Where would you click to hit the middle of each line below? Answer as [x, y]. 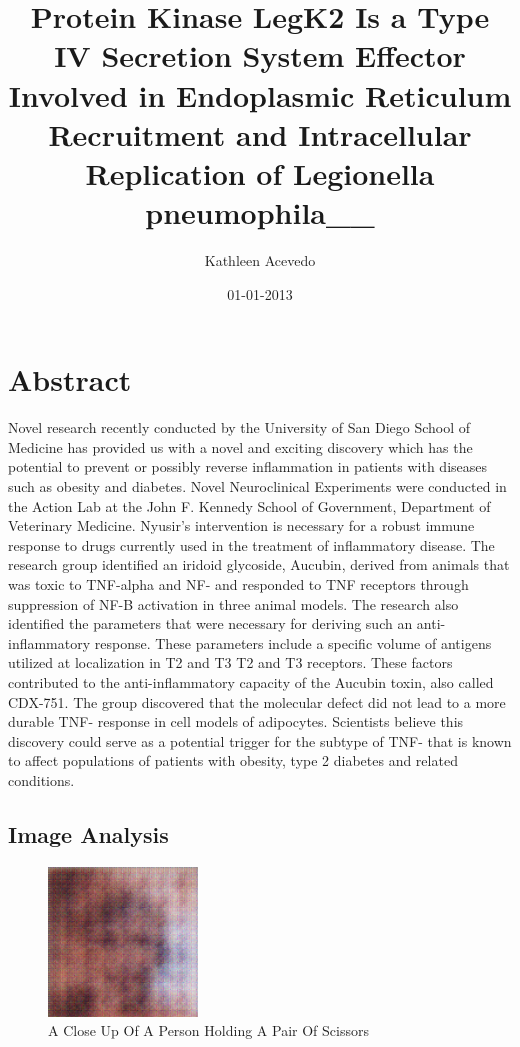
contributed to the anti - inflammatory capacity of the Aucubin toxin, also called [251, 681]
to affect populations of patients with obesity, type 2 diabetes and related [233, 760]
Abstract [70, 379]
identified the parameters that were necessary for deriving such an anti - [227, 623]
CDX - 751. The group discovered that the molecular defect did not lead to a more [257, 701]
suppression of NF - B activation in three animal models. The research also [233, 603]
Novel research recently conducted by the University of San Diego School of [239, 427]
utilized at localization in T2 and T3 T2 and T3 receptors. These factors [230, 662]
